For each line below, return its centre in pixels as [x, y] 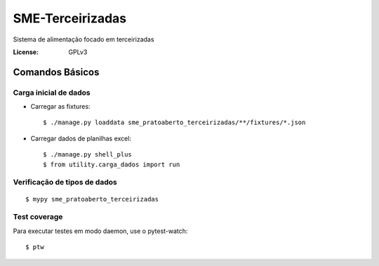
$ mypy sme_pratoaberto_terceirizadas [92, 199]
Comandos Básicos [56, 72]
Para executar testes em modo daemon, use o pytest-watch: [100, 231]
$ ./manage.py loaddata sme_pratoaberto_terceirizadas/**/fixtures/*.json [174, 122]
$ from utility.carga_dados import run [112, 164]
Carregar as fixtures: [60, 107]
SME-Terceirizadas [70, 18]
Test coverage [38, 217]
